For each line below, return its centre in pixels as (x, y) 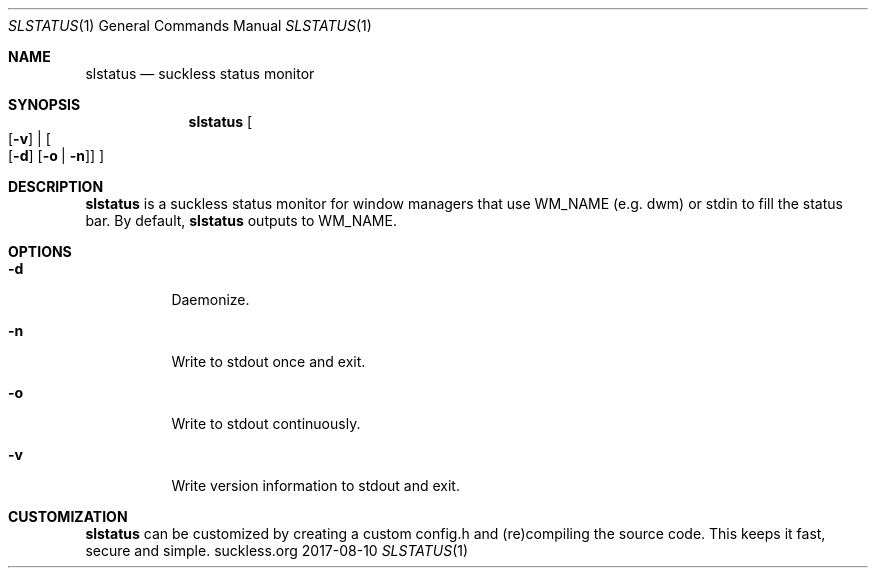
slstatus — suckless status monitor (200, 73)
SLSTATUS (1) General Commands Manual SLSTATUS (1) (190, 25)
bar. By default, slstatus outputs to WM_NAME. (241, 220)
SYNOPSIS (44, 104)
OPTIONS (40, 251)
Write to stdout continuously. (266, 423)
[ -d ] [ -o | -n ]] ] (56, 155)
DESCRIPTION (56, 186)
